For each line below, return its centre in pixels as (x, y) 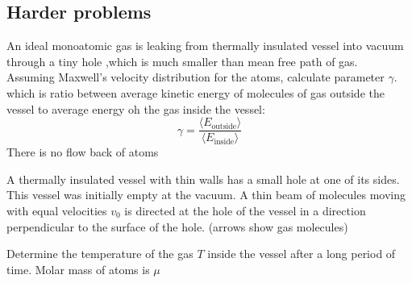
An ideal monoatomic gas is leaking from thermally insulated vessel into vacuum (205, 46)
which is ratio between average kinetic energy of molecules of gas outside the (196, 92)
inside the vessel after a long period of (302, 254)
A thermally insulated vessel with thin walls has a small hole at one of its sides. (203, 179)
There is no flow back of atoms (83, 152)
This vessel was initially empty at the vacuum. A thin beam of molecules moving (206, 195)
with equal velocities (57, 211)
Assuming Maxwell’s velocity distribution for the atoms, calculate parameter (196, 77)
